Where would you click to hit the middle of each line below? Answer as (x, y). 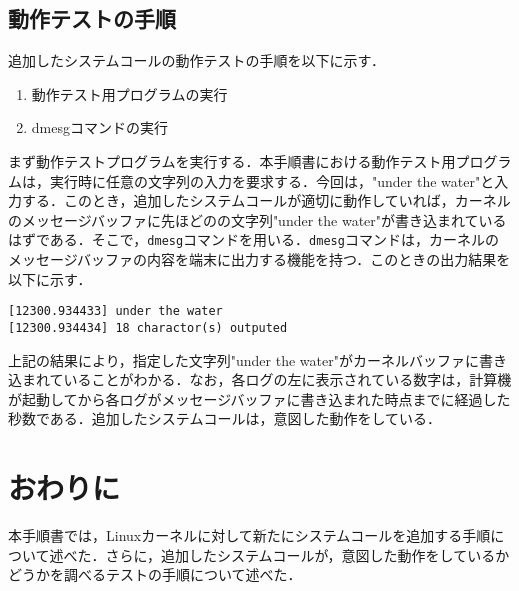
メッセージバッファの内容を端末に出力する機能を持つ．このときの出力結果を (259, 259)
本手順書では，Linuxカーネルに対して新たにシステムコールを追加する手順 (249, 535)
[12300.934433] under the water (115, 311)
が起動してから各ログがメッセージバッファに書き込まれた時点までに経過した (259, 398)
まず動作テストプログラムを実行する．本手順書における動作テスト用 (232, 160)
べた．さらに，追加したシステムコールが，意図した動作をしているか (286, 554)
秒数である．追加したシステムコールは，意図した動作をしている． (225, 418)
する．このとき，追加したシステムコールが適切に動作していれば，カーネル (266, 200)
